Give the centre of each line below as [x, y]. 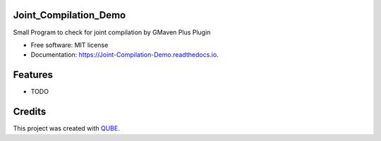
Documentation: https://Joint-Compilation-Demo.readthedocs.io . [125, 55]
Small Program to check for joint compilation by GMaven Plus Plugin [112, 32]
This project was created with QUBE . [66, 128]
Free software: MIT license [69, 45]
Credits [30, 112]
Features [33, 75]
